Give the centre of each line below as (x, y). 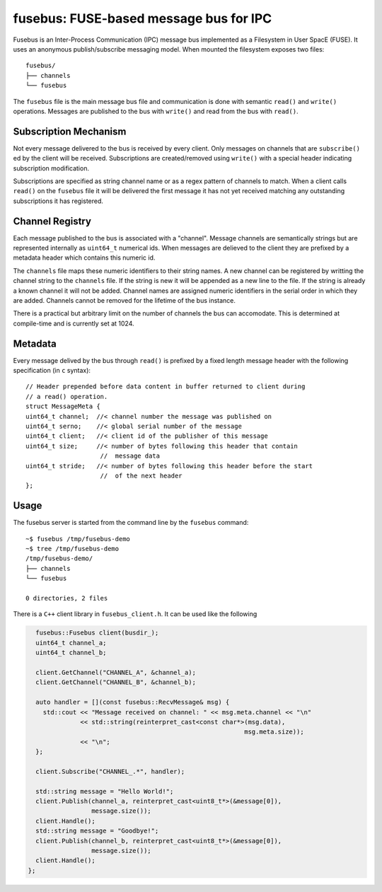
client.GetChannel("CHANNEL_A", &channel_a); (116, 672)
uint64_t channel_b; (71, 653)
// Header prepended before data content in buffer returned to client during (166, 387)
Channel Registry (52, 221)
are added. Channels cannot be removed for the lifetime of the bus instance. (125, 300)
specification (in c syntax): (52, 371)
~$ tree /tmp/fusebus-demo (73, 549)
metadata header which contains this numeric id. (84, 257)
